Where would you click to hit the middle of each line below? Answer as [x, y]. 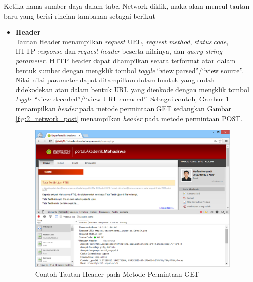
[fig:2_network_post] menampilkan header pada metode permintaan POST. [129, 118]
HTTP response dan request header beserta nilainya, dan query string [119, 51]
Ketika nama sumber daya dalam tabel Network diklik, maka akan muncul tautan [127, 6]
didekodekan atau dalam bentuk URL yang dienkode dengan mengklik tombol [132, 89]
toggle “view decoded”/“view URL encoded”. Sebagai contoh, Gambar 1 [122, 99]
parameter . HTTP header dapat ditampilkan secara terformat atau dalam [126, 60]
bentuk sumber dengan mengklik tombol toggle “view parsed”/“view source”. [130, 70]
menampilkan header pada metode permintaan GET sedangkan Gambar [123, 108]
